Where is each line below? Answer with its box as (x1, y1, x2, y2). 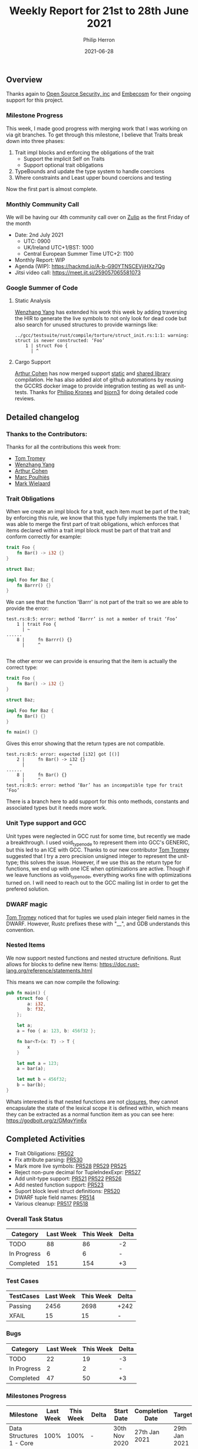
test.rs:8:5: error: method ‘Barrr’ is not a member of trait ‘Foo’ (6, 616, 178, 622)
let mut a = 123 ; (16, 1060, 60, 1066)
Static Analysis (14, 297, 51, 304)
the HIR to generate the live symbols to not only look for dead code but (14, 315, 187, 322)
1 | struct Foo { (25, 343, 68, 349)
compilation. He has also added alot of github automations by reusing (14, 376, 184, 384)
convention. (6, 926, 35, 933)
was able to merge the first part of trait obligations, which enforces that (6, 521, 179, 528)
